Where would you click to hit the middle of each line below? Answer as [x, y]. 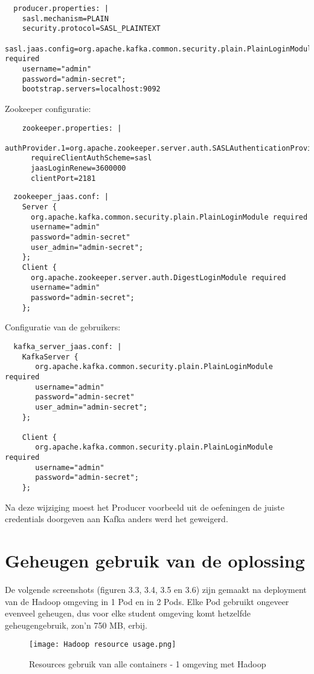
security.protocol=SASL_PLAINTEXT [91, 29]
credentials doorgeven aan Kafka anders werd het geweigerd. [117, 519]
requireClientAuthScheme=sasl [91, 158]
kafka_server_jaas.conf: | [68, 346]
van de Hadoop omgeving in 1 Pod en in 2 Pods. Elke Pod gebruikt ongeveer [147, 601]
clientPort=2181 [63, 178]
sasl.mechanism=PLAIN [65, 18]
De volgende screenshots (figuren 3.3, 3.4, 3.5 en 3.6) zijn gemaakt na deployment [156, 590]
